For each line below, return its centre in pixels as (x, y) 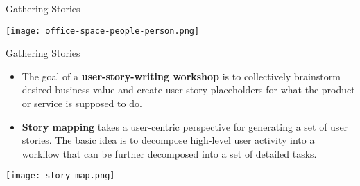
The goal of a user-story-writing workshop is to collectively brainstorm (181, 76)
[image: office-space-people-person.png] (103, 31)
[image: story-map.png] (60, 176)
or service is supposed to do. (82, 103)
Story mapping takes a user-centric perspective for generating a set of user (185, 126)
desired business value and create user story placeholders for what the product (188, 90)
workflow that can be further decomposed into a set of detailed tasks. (169, 153)
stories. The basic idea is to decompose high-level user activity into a (168, 140)
